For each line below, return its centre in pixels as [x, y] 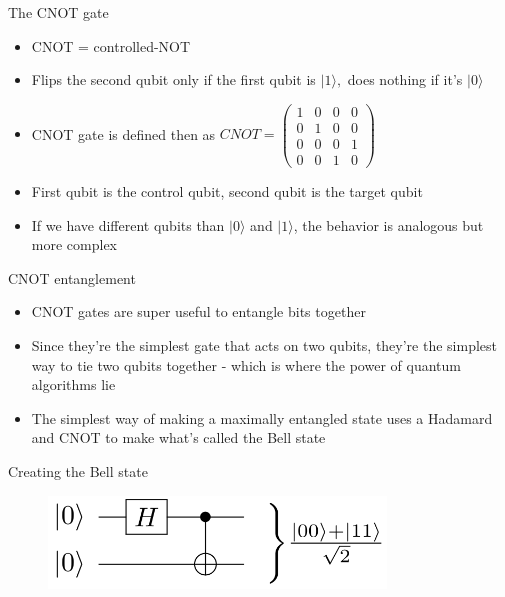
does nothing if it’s [405, 79]
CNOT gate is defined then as [123, 133]
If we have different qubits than [128, 224]
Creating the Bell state [78, 470]
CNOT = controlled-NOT [111, 45]
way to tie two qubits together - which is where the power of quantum [246, 364]
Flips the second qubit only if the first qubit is [173, 79]
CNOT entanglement [72, 277]
